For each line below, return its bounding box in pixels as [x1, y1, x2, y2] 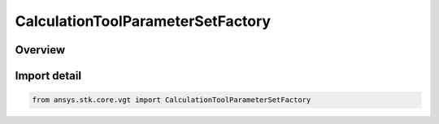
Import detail [15, 69, 81, 83]
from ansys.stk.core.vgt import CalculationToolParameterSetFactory [32, 96, 311, 105]
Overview [15, 43, 66, 57]
